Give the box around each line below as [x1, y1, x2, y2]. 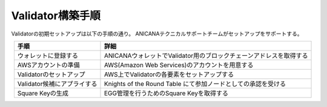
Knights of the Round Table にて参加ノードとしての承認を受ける [104, 79, 286, 88]
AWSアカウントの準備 [17, 61, 80, 69]
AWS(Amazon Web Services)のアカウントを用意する [104, 61, 254, 69]
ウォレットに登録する [17, 51, 79, 60]
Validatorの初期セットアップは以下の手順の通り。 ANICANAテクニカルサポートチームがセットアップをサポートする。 [11, 30, 303, 37]
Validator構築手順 [11, 9, 101, 22]
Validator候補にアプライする [17, 79, 97, 88]
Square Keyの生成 [17, 89, 69, 97]
